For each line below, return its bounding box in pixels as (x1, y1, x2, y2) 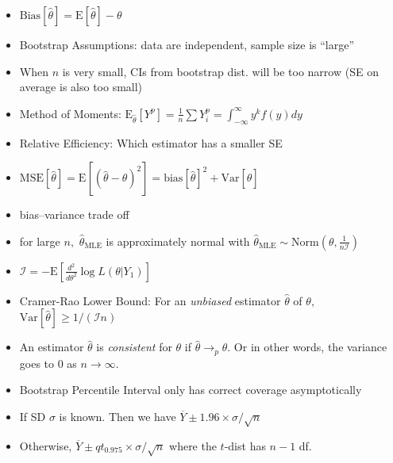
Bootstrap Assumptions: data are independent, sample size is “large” (19, 36, 355, 52)
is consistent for (96, 339, 172, 355)
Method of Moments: (19, 105, 121, 121)
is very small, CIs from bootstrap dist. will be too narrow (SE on (62, 63, 379, 79)
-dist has (224, 437, 266, 453)
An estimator (19, 339, 84, 355)
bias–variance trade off (19, 206, 129, 223)
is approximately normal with (106, 232, 250, 249)
